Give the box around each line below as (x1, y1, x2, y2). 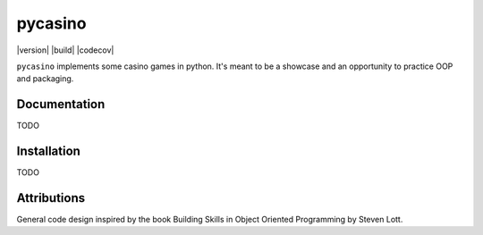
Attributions (16, 190, 86, 206)
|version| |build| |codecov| (16, 45, 114, 55)
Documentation (16, 97, 106, 112)
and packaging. (16, 73, 74, 84)
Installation (16, 144, 80, 159)
